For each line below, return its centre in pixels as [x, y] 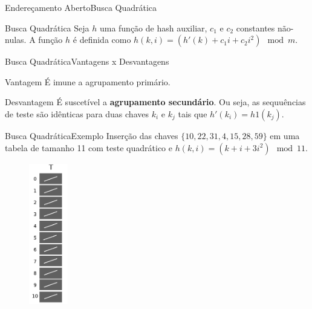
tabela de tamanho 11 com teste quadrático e [89, 147]
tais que [193, 113]
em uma [285, 135]
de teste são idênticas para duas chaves [77, 113]
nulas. [16, 40]
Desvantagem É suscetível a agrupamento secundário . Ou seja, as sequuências [155, 102]
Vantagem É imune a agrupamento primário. [88, 81]
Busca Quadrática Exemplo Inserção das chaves [92, 135]
